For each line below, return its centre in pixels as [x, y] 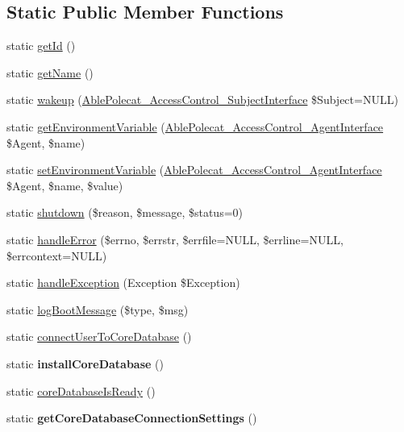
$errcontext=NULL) [57, 255]
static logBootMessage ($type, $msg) [98, 309]
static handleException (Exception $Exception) [123, 282]
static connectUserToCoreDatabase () [99, 336]
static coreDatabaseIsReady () [81, 390]
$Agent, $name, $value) [65, 185]
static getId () [41, 46]
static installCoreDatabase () [85, 363]
